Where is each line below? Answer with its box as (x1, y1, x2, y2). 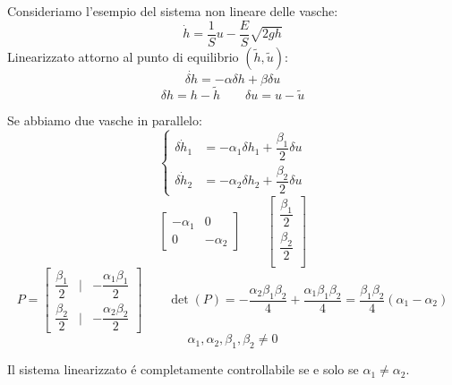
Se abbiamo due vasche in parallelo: (7, 111, 202, 130)
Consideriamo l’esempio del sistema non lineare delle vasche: (7, 2, 338, 20)
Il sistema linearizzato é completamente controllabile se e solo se (7, 360, 359, 379)
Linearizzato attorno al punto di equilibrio (7, 47, 239, 65)
